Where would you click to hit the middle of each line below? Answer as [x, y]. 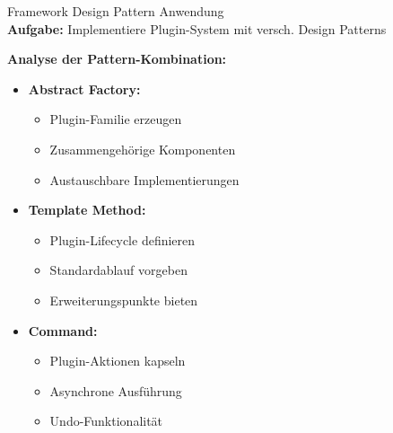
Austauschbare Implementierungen [144, 179]
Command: [63, 330]
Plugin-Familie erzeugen [116, 119]
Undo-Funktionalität [106, 421]
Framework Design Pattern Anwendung [116, 11]
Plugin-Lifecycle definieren [122, 239]
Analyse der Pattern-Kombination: [117, 59]
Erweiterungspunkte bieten [124, 300]
